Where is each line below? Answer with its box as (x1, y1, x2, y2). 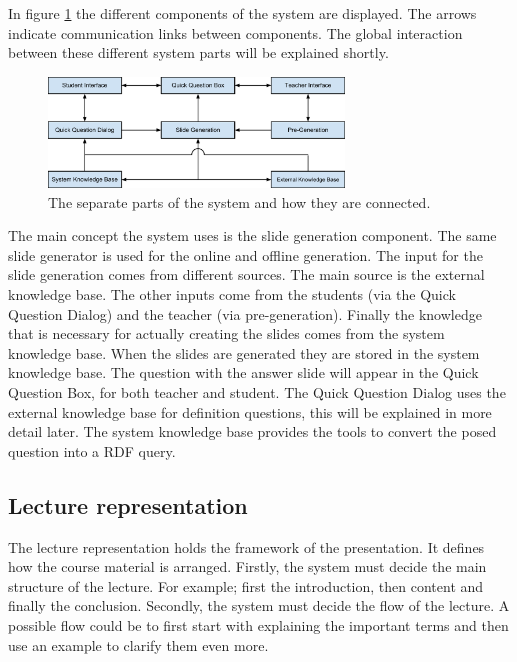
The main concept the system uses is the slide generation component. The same (8, 225, 497, 246)
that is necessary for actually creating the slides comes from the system (8, 323, 445, 344)
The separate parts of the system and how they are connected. (48, 191, 431, 212)
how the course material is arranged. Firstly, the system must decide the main (8, 556, 487, 577)
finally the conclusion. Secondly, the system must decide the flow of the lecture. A (8, 595, 510, 616)
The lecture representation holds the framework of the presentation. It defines (8, 536, 485, 557)
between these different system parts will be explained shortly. (8, 42, 389, 63)
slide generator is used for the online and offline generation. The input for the (8, 244, 483, 265)
